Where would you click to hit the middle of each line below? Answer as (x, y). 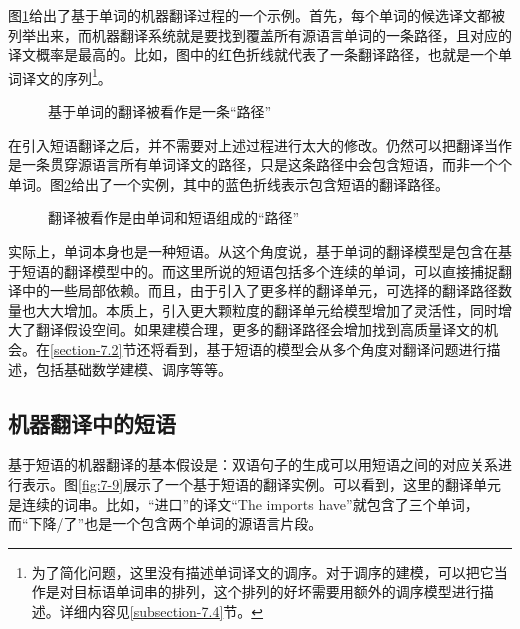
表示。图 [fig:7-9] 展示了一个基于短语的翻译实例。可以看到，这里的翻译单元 (261, 483)
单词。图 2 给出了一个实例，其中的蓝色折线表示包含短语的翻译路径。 (228, 183)
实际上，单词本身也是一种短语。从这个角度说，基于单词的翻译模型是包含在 (253, 251)
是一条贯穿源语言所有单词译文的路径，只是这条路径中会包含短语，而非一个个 (260, 164)
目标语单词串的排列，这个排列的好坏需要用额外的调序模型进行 (276, 591)
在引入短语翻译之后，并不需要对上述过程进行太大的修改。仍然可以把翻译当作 (260, 144)
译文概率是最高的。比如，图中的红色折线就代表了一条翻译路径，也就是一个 (253, 54)
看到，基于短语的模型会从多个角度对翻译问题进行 (325, 348)
